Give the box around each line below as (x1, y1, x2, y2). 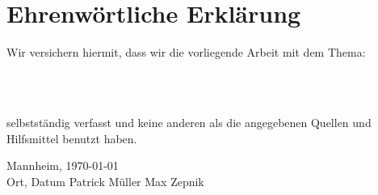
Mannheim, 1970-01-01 (6, 157, 119, 174)
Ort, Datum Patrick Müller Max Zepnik (6, 172, 204, 189)
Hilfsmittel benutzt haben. (6, 129, 137, 146)
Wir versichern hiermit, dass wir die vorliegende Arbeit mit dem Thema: (6, 44, 366, 61)
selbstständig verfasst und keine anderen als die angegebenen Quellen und (6, 113, 372, 130)
